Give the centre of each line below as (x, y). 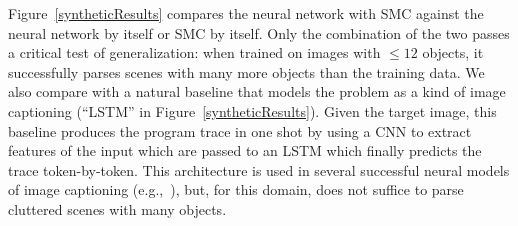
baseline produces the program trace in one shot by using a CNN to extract (240, 130)
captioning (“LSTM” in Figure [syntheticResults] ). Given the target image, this (252, 110)
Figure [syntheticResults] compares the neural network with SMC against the (246, 13)
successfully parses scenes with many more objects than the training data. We (246, 71)
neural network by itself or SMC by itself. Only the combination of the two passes (259, 32)
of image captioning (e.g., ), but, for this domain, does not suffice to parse (236, 189)
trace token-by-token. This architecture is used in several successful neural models (259, 169)
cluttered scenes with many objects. (117, 208)
